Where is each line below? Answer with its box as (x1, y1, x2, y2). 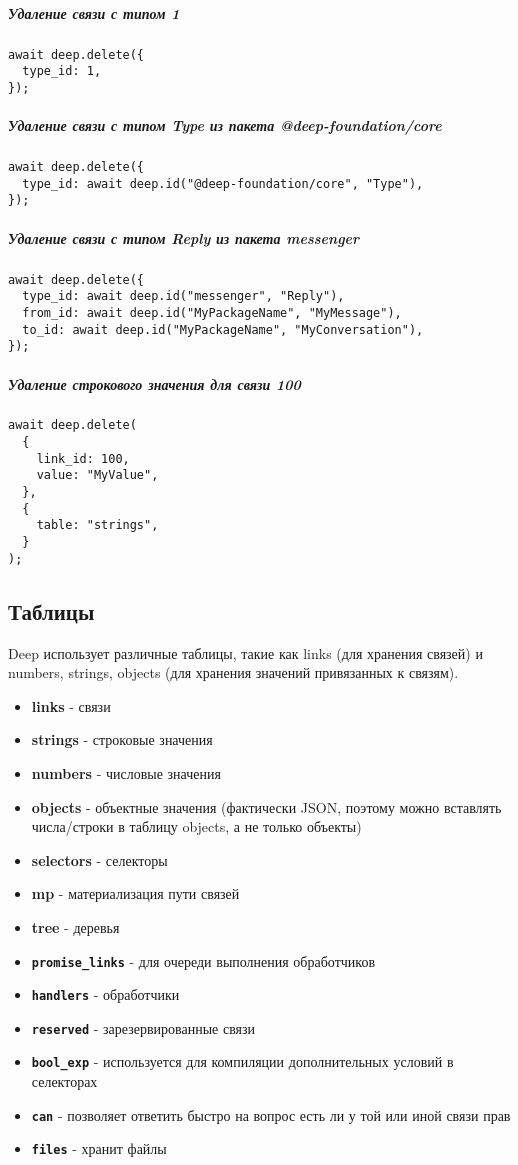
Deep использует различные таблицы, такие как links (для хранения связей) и (8, 642, 483, 663)
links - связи (31, 695, 111, 716)
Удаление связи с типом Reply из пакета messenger (8, 227, 360, 248)
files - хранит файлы (31, 1138, 167, 1159)
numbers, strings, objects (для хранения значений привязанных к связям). (8, 662, 459, 683)
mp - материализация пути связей (31, 883, 240, 904)
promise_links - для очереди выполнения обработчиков (31, 950, 376, 971)
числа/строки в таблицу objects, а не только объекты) (31, 816, 362, 837)
